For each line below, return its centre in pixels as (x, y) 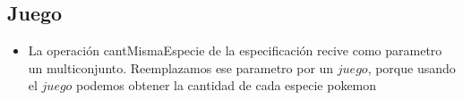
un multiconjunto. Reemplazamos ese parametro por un (181, 67)
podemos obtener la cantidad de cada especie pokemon (227, 85)
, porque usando (412, 67)
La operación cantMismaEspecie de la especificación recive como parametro (235, 50)
